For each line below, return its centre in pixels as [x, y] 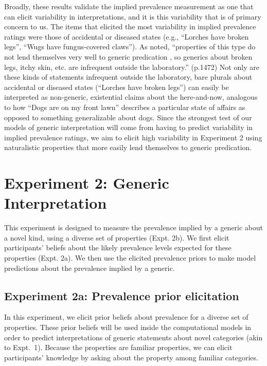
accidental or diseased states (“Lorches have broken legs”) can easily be [117, 87]
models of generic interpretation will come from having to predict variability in [128, 127]
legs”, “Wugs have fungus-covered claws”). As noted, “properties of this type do [130, 47]
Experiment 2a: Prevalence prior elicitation [122, 295]
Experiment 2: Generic [87, 183]
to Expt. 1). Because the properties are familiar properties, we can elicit [118, 347]
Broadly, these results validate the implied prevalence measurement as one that [129, 6]
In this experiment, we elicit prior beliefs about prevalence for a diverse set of [126, 317]
